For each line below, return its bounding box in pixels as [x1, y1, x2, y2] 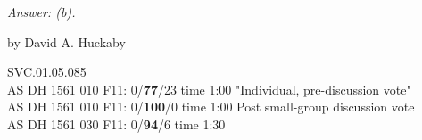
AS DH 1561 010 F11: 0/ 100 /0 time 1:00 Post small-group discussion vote [7, 97, 415, 116]
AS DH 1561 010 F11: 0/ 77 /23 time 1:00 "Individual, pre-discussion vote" [7, 79, 411, 98]
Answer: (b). [7, 3, 76, 21]
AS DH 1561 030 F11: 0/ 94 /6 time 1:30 [7, 114, 226, 133]
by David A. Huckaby [7, 32, 126, 51]
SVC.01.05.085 [7, 62, 87, 81]
